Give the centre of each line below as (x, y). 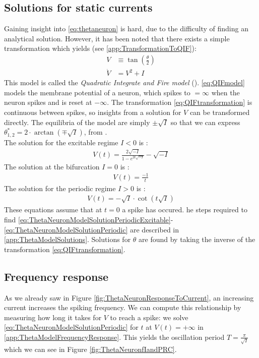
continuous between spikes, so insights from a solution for (93, 112)
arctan (44, 133)
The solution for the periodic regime (60, 188)
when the (225, 92)
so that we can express (205, 122)
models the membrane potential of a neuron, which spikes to (97, 92)
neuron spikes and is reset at (48, 102)
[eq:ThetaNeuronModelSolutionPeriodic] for (71, 327)
